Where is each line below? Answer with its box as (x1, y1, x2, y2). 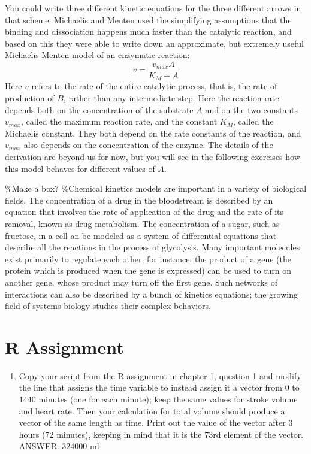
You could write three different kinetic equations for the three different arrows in (5, 2, 301, 14)
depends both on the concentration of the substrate (5, 103, 194, 116)
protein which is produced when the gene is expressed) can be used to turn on (5, 264, 292, 277)
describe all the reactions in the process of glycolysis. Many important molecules (5, 241, 300, 253)
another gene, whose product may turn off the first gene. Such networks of (5, 276, 278, 288)
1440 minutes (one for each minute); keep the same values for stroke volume (19, 393, 298, 405)
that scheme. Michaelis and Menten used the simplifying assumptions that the (5, 13, 292, 26)
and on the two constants (205, 103, 298, 116)
